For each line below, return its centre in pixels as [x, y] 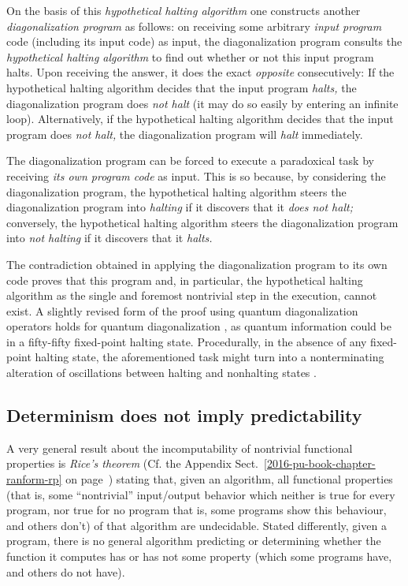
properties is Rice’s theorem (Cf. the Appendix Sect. [132, 463]
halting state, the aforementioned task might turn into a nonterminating [210, 357]
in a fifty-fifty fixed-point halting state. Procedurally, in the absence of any [187, 341]
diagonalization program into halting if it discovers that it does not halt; [180, 207]
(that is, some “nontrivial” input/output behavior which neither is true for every [201, 494]
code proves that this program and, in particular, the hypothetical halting [185, 280]
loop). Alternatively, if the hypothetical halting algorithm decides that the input [200, 119]
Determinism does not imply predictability [184, 415]
